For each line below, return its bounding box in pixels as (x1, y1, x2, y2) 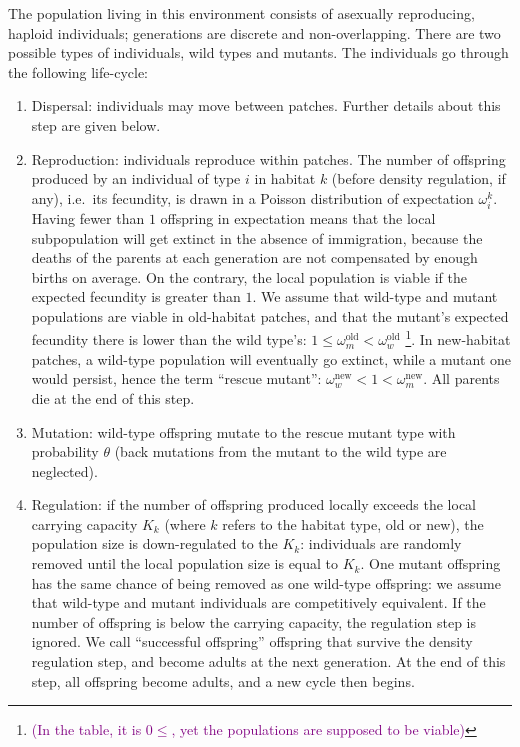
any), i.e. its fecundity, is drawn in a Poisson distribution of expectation (31, 187, 474, 208)
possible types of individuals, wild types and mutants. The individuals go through (8, 42, 509, 63)
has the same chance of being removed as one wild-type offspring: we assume (31, 572, 501, 593)
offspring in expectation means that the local (160, 207, 436, 228)
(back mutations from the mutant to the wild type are (114, 441, 447, 462)
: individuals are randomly (300, 533, 462, 554)
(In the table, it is (31, 719, 142, 740)
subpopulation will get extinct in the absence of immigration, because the (31, 227, 483, 248)
